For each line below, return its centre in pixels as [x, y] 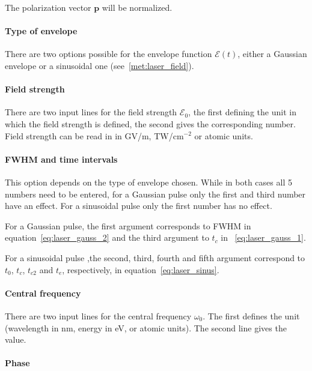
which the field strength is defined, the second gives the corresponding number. [150, 123]
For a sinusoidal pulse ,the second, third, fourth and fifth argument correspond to [155, 257]
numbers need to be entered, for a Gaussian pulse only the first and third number [155, 194]
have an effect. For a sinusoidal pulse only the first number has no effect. [139, 206]
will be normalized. [137, 7]
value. [16, 339]
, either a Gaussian [272, 54]
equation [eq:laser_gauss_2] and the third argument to [107, 237]
